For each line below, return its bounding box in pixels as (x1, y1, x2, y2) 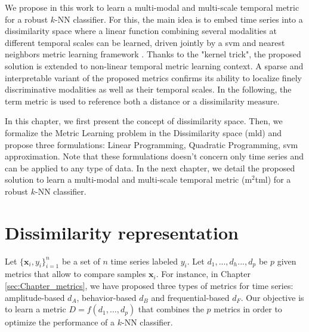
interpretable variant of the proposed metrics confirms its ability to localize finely (5, 71, 302, 84)
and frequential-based (151, 291, 230, 303)
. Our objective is (240, 291, 304, 303)
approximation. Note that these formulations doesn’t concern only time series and (5, 150, 304, 162)
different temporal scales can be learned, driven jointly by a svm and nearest (5, 36, 285, 48)
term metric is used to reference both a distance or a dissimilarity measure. (5, 94, 280, 107)
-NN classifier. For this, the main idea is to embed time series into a (55, 13, 303, 25)
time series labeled (110, 254, 178, 267)
